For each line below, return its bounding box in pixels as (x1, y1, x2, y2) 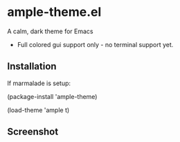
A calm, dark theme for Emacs (7, 27, 93, 35)
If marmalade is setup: (7, 79, 71, 87)
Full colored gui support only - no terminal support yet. (17, 40, 174, 48)
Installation (7, 60, 57, 73)
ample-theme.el (7, 4, 102, 20)
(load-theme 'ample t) (7, 105, 70, 114)
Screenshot (7, 126, 59, 138)
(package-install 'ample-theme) (7, 92, 98, 100)
